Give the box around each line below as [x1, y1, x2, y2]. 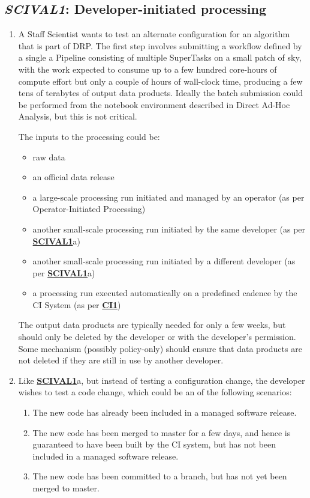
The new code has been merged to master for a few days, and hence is [32, 426, 291, 439]
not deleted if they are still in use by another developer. [18, 354, 224, 366]
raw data [32, 150, 65, 163]
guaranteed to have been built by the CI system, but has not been [32, 438, 276, 451]
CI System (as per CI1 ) [32, 298, 121, 311]
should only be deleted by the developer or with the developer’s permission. [18, 330, 296, 343]
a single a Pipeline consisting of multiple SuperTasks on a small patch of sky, [18, 51, 302, 64]
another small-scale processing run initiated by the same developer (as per [32, 222, 306, 235]
